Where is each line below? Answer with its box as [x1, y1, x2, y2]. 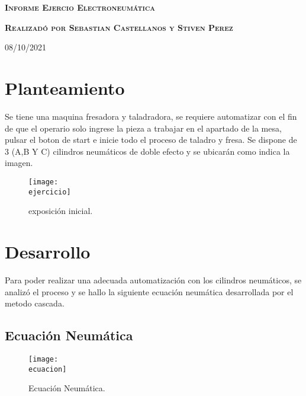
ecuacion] [28, 365, 67, 373]
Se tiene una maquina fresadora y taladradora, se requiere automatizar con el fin [5, 110, 297, 122]
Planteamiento [5, 75, 125, 100]
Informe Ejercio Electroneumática [5, 1, 155, 13]
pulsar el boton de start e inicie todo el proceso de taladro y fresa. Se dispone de [5, 133, 297, 146]
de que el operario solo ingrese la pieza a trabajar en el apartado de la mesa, [5, 122, 282, 134]
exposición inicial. [28, 205, 93, 217]
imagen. [5, 157, 33, 169]
